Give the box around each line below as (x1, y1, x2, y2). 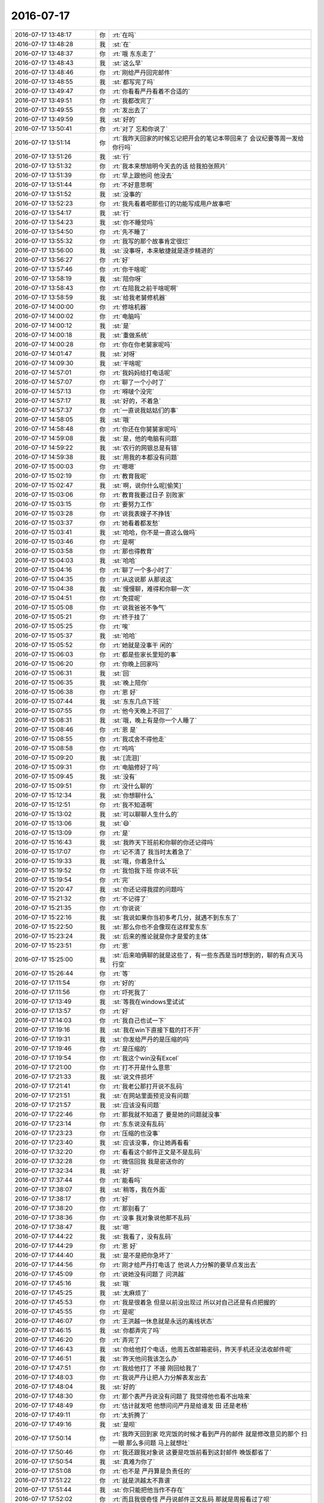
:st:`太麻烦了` (112, 1288, 149, 1297)
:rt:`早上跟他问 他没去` (112, 171, 174, 180)
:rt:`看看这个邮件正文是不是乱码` (112, 1148, 202, 1156)
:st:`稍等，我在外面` (112, 1185, 167, 1193)
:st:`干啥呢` (112, 359, 143, 367)
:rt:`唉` (112, 622, 130, 631)
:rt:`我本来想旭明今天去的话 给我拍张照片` (112, 162, 228, 170)
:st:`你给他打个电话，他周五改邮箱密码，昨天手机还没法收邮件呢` (112, 1345, 293, 1353)
